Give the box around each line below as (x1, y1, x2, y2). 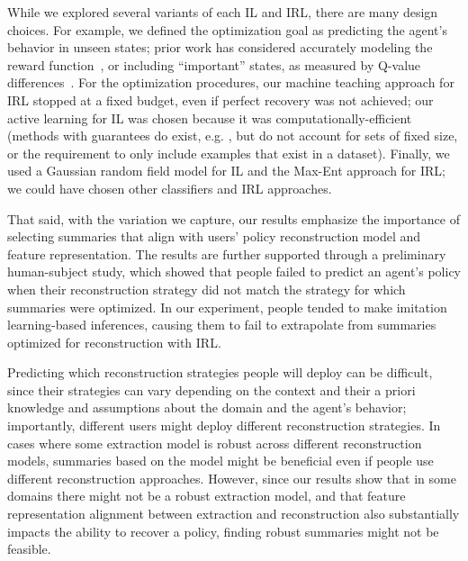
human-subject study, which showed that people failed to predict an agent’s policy (7, 262, 461, 281)
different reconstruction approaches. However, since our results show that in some (7, 468, 456, 487)
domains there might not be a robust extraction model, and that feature (7, 486, 406, 505)
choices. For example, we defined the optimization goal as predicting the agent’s (7, 20, 447, 39)
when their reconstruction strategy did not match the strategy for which (7, 279, 406, 298)
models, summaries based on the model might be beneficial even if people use (7, 451, 434, 470)
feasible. (7, 539, 51, 558)
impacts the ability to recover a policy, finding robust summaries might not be (7, 521, 439, 540)
